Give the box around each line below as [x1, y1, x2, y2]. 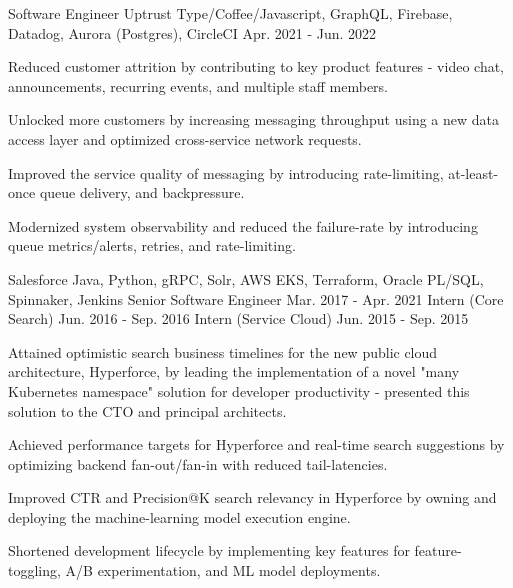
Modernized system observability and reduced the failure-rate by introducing [8, 215, 478, 236]
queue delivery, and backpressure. [39, 182, 245, 203]
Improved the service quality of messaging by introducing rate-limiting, [8, 162, 444, 183]
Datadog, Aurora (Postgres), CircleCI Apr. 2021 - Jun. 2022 [8, 22, 377, 43]
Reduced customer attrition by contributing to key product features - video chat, [8, 56, 505, 77]
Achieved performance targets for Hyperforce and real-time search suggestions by [8, 434, 505, 455]
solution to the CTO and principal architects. [8, 400, 287, 421]
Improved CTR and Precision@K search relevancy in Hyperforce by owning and [8, 487, 497, 508]
